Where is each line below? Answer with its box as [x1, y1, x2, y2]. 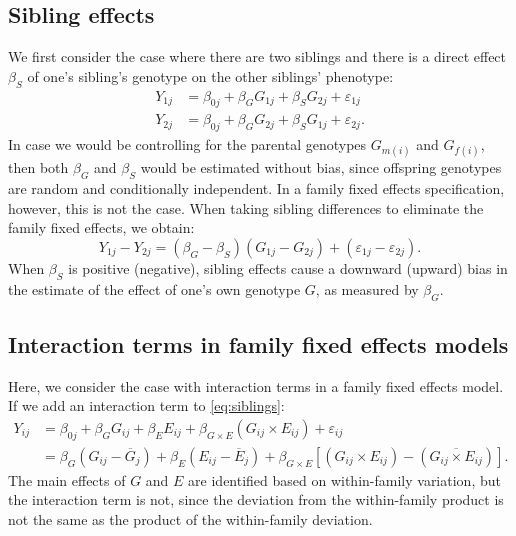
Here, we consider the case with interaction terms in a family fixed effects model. [8, 375, 504, 396]
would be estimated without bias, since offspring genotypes [140, 157, 502, 178]
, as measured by [315, 278, 419, 299]
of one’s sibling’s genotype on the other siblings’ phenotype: [27, 65, 394, 86]
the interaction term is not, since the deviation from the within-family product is [8, 489, 504, 510]
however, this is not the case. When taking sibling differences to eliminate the [8, 197, 484, 218]
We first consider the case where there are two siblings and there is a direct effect [8, 46, 507, 67]
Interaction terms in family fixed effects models [8, 329, 509, 359]
